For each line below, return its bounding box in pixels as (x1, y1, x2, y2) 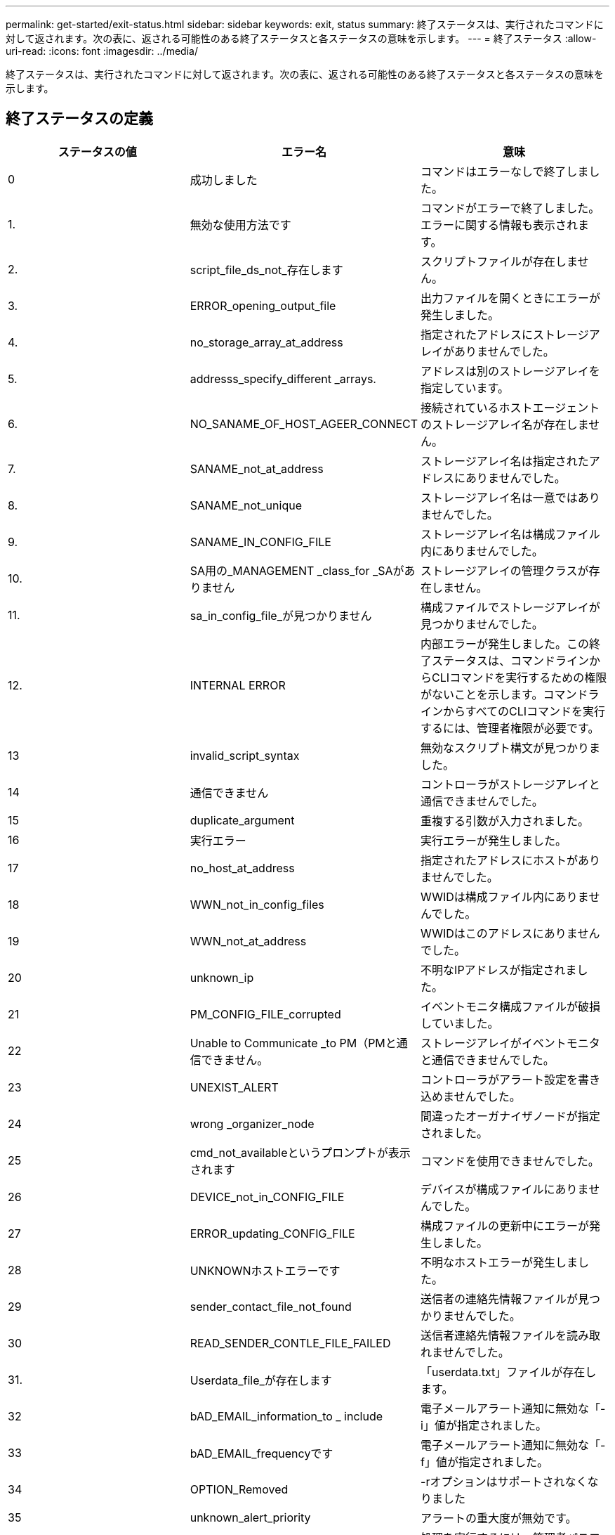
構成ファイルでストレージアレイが (421, 600, 600, 614)
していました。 (421, 1016, 499, 1030)
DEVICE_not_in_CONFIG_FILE (190, 1189, 345, 1204)
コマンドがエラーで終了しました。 (421, 200, 600, 215)
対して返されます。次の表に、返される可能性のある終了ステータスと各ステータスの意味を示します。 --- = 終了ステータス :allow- (6, 32, 597, 44)
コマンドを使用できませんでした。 (421, 1153, 600, 1168)
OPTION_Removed (190, 1482, 289, 1496)
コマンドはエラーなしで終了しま (421, 164, 589, 179)
